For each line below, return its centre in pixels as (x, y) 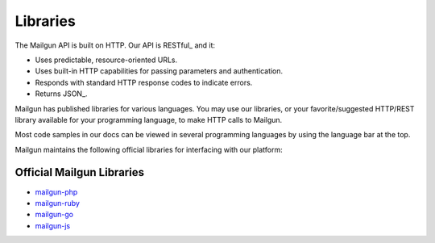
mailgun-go (54, 215)
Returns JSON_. (61, 94)
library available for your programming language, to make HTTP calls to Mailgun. (149, 119)
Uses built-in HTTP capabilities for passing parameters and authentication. (159, 71)
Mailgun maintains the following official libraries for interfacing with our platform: (149, 149)
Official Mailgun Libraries (80, 172)
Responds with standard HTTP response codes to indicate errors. (144, 82)
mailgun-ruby (58, 203)
